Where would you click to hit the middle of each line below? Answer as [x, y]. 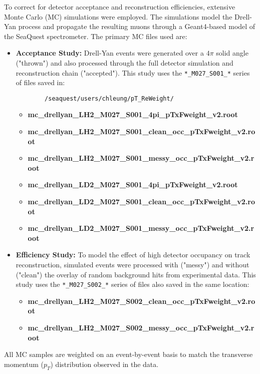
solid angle [232, 53]
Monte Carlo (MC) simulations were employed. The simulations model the [118, 16]
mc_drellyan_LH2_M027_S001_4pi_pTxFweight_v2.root [133, 114]
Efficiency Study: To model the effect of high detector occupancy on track [133, 255]
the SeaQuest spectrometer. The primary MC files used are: [96, 36]
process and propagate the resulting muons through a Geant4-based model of [137, 26]
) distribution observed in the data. [104, 364]
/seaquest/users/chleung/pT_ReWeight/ [109, 98]
